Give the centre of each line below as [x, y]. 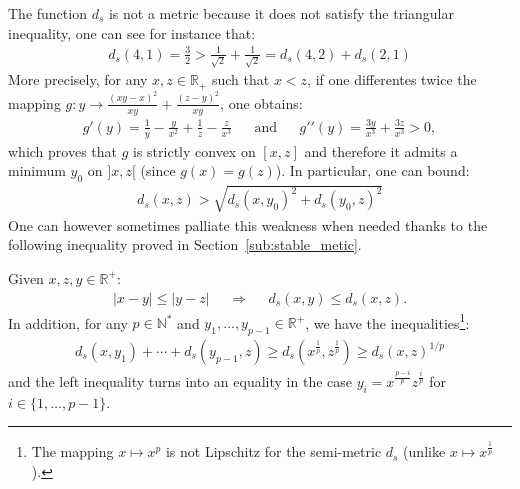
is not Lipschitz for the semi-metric [273, 451]
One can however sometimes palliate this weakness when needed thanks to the [248, 224]
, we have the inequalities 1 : [387, 321]
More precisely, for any [78, 79]
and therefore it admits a [381, 150]
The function [47, 13]
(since [158, 170]
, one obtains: [261, 102]
